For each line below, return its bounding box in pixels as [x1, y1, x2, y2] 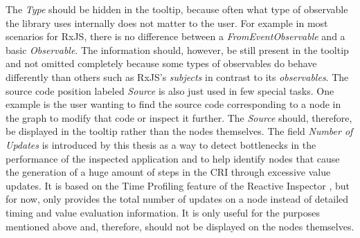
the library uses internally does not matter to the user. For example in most [6, 15, 328, 30]
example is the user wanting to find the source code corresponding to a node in [6, 97, 341, 111]
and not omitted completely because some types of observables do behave [6, 56, 317, 71]
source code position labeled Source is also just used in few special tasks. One [6, 83, 334, 98]
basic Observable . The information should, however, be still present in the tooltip [6, 42, 349, 57]
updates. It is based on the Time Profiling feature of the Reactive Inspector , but [6, 178, 350, 192]
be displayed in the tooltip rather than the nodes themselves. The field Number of [6, 124, 353, 138]
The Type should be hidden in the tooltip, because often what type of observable [6, 2, 348, 16]
